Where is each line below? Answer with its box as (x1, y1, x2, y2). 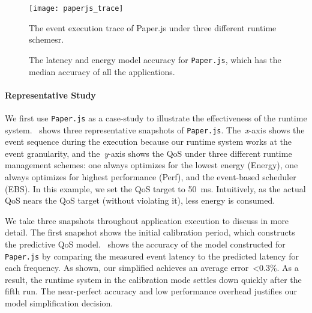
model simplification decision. (5, 296, 113, 309)
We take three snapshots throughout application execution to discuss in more (5, 214, 289, 226)
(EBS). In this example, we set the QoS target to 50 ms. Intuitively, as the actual (5, 182, 306, 195)
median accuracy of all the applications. (29, 65, 175, 77)
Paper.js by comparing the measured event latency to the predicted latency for (5, 249, 299, 262)
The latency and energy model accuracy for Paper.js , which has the (29, 53, 281, 65)
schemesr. (29, 33, 64, 46)
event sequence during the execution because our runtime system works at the (5, 135, 292, 148)
